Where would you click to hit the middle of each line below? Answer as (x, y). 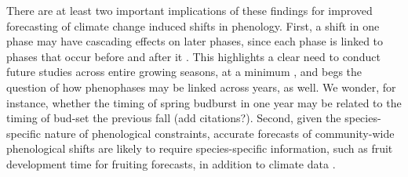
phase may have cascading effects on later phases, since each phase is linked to (195, 41)
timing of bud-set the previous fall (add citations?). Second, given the (174, 118)
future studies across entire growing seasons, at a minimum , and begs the (184, 72)
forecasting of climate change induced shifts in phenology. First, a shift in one (193, 25)
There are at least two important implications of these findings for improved (189, 10)
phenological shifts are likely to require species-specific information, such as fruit (200, 148)
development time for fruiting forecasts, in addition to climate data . (171, 163)
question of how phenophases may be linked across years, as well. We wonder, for (201, 87)
